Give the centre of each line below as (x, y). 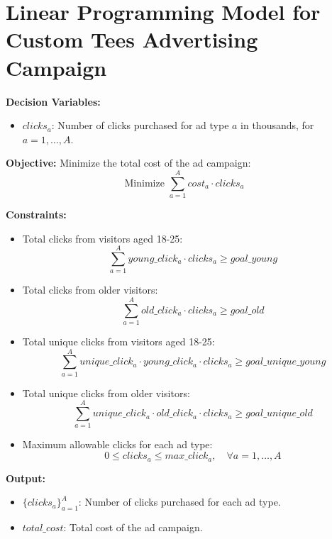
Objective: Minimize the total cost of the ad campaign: (128, 163)
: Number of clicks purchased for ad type (140, 125)
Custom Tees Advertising (132, 39)
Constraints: (36, 214)
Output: (26, 478)
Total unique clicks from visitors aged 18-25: (118, 341)
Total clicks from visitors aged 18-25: (103, 238)
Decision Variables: (53, 101)
